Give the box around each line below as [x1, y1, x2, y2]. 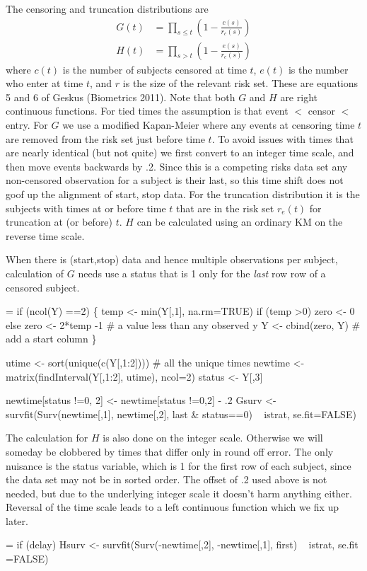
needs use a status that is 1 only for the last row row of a [78, 265, 326, 280]
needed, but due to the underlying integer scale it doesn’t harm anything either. [6, 485, 352, 500]
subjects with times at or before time [6, 200, 166, 215]
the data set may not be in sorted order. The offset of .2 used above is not [6, 472, 327, 487]
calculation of [6, 265, 64, 280]
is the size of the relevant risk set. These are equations [122, 76, 359, 91]
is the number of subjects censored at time [62, 62, 247, 76]
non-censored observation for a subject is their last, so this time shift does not [6, 173, 344, 188]
